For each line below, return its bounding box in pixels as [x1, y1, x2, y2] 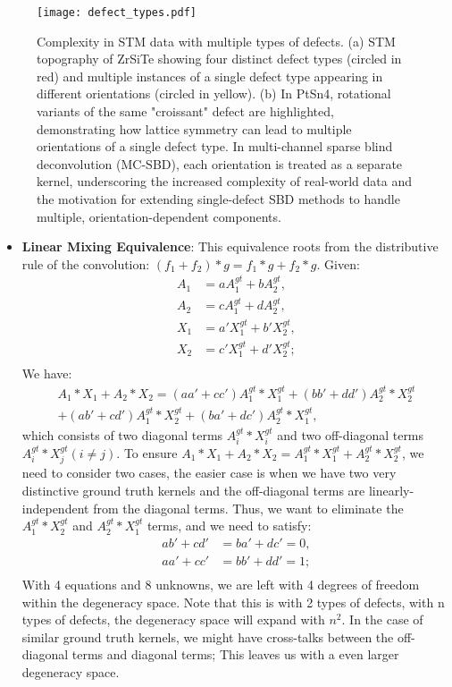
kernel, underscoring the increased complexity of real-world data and [37, 172, 413, 191]
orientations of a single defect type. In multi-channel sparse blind [37, 137, 393, 156]
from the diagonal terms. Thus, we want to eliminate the [93, 498, 404, 517]
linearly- [368, 481, 414, 500]
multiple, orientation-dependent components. [37, 207, 281, 225]
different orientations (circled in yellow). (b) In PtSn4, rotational [37, 84, 391, 103]
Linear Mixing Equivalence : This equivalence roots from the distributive [21, 237, 439, 256]
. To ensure [116, 444, 178, 462]
